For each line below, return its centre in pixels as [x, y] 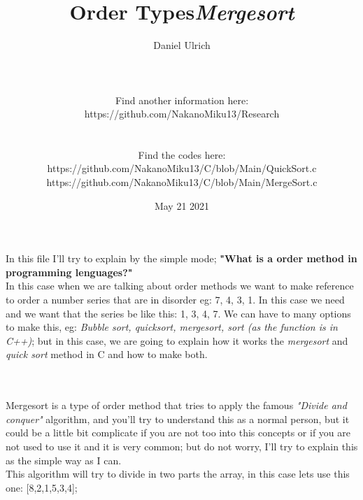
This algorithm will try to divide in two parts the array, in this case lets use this [178, 474]
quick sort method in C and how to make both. [107, 354]
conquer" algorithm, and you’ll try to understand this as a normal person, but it [178, 419]
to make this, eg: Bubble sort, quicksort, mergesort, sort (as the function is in [172, 327]
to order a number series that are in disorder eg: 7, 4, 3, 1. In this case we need [175, 300]
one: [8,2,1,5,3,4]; [42, 487]
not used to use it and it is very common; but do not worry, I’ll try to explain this [182, 446]
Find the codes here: [182, 154]
